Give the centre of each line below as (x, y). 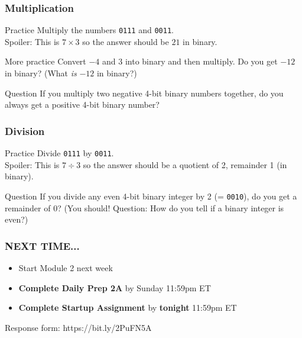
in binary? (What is (41, 73)
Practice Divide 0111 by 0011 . (59, 153)
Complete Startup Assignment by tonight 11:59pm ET (128, 308)
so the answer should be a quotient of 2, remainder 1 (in (185, 164)
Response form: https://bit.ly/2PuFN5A (78, 327)
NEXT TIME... (42, 245)
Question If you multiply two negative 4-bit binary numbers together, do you (144, 93)
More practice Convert (46, 61)
